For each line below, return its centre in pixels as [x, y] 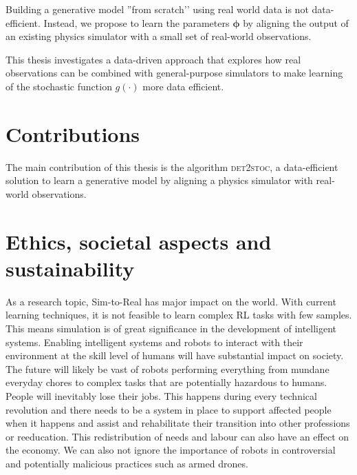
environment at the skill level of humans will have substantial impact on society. [175, 355]
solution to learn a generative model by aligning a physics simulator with [159, 180]
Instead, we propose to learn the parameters [137, 22]
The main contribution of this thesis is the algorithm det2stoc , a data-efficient [172, 166]
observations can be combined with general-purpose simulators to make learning [174, 73]
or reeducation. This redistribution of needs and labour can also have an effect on [177, 436]
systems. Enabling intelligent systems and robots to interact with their [154, 342]
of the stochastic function [59, 86]
